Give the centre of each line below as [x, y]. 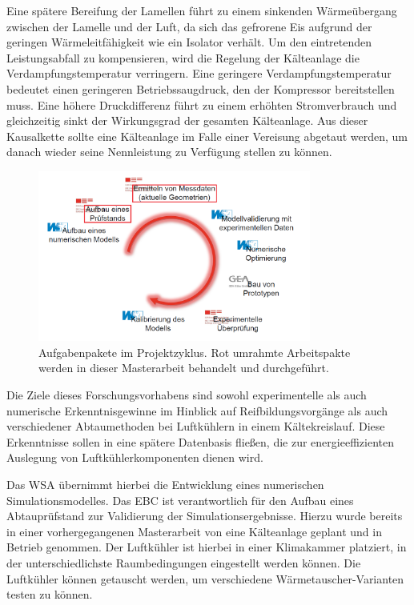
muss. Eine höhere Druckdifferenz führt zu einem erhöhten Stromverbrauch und [202, 104]
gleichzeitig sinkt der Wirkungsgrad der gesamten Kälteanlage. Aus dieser [187, 120]
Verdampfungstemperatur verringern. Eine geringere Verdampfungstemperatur [199, 73]
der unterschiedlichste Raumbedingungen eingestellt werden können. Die [184, 562]
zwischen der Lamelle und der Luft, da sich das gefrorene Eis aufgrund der [189, 26]
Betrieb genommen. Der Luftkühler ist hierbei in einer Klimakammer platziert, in [207, 547]
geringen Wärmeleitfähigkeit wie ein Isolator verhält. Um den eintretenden [189, 42]
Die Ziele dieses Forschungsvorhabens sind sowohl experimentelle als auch [187, 395]
